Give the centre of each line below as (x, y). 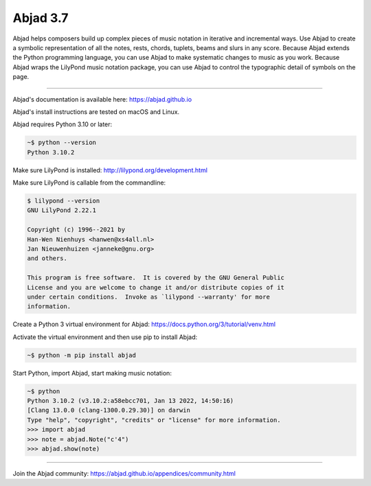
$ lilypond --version (64, 201)
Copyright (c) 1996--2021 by (76, 230)
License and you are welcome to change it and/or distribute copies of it (156, 287)
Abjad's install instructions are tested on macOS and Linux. (96, 112)
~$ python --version (61, 143)
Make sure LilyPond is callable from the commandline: (89, 183)
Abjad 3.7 (41, 18)
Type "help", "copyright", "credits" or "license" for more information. (154, 420)
